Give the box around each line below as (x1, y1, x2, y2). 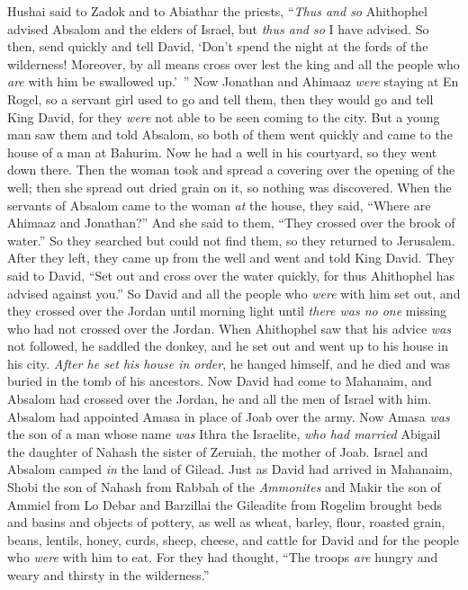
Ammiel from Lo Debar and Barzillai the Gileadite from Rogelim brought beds (7, 495, 442, 514)
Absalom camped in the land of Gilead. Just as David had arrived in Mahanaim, (7, 460, 453, 478)
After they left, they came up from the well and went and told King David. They (7, 248, 454, 267)
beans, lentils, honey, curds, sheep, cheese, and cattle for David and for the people (7, 530, 459, 549)
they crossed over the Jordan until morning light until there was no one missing (7, 301, 447, 320)
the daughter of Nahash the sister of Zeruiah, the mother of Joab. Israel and (7, 442, 428, 460)
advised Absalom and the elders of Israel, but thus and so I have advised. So (7, 19, 429, 38)
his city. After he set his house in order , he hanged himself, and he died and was (7, 353, 451, 372)
